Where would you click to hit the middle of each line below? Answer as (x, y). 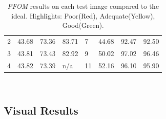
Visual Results (41, 110)
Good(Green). (83, 25)
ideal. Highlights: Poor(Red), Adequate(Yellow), (83, 15)
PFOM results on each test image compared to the (83, 6)
